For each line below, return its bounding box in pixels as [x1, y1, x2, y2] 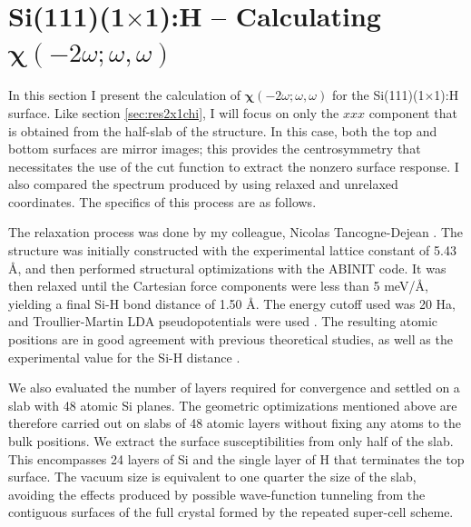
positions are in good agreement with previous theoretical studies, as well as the [8, 330, 453, 349]
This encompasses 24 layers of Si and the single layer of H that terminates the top [8, 449, 465, 468]
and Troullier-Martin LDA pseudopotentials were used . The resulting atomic [8, 312, 438, 331]
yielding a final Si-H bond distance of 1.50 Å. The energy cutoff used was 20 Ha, [8, 293, 456, 313]
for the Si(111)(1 [331, 85, 425, 104]
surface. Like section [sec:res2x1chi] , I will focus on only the [8, 103, 339, 122]
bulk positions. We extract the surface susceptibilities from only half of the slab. [8, 432, 454, 450]
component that [368, 103, 457, 122]
